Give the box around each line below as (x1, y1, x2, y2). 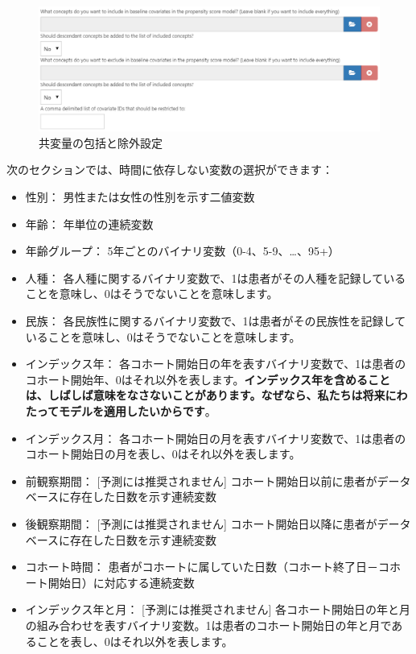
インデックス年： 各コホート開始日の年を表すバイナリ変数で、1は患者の (25, 355, 406, 372)
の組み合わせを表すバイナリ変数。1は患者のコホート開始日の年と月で (25, 616, 392, 633)
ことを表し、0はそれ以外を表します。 (36, 632, 233, 649)
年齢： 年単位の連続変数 (25, 215, 154, 232)
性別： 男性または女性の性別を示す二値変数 (25, 188, 255, 205)
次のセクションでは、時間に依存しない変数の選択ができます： (6, 161, 333, 178)
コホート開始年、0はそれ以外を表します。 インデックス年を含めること (25, 370, 390, 387)
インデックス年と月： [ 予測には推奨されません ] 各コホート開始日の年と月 (25, 601, 411, 618)
